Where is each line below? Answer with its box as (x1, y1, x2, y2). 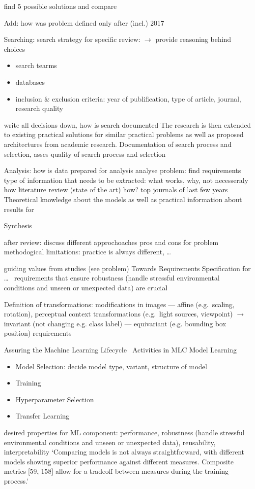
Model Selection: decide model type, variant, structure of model (15, 361, 207, 371)
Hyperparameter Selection (15, 394, 94, 404)
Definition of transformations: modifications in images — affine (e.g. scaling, (4, 299, 234, 309)
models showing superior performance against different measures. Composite (4, 456, 234, 466)
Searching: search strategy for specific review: (4, 34, 141, 44)
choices (4, 43, 25, 54)
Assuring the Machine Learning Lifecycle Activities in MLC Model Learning (4, 345, 237, 355)
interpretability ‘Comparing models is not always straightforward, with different (4, 447, 245, 457)
